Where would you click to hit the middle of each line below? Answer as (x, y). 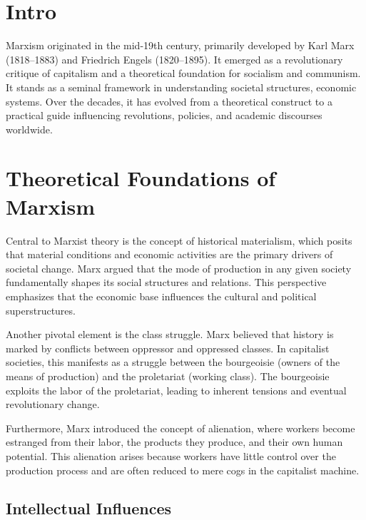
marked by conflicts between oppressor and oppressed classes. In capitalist (168, 348)
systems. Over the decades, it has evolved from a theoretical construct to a (169, 101)
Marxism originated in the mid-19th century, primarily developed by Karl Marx (180, 45)
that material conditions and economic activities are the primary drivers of (169, 254)
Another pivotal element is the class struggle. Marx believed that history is (170, 334)
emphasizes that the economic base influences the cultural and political (161, 296)
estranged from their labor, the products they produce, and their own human (174, 442)
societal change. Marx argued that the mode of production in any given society (179, 268)
